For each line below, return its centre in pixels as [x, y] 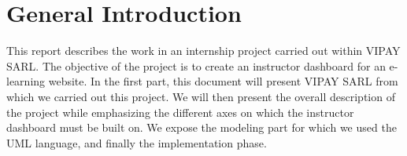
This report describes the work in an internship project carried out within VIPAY [203, 51]
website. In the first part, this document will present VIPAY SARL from [223, 81]
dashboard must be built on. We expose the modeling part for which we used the [202, 127]
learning [26, 81]
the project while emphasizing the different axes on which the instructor [180, 112]
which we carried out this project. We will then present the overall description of [201, 96]
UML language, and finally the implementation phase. [137, 142]
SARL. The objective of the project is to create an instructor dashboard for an [196, 65]
